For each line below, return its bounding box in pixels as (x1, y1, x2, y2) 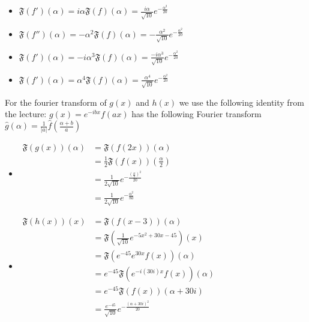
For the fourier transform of (5, 96, 107, 108)
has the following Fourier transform (131, 108, 262, 120)
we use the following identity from (179, 96, 304, 108)
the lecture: (5, 108, 47, 120)
